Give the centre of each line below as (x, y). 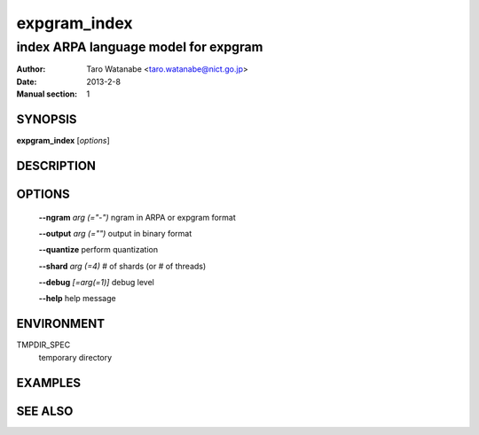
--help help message (77, 299)
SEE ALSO (45, 411)
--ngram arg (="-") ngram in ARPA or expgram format (137, 217)
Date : (27, 82)
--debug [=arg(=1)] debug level (96, 283)
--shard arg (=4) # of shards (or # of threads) (122, 266)
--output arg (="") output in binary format (115, 233)
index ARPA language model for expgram (140, 47)
